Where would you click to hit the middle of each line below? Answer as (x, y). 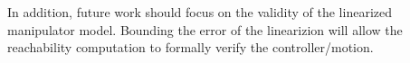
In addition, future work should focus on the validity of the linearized (200, 12)
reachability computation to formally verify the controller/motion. (191, 47)
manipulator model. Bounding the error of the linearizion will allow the (205, 29)
